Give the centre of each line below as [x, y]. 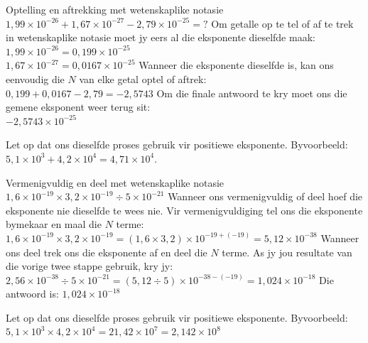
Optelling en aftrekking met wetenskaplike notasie [115, 9]
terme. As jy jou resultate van [287, 252]
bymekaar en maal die [54, 224]
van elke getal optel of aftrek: [143, 78]
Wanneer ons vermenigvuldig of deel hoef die [265, 196]
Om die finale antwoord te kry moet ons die [252, 93]
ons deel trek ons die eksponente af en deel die [107, 252]
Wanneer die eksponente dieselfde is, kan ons [236, 65]
